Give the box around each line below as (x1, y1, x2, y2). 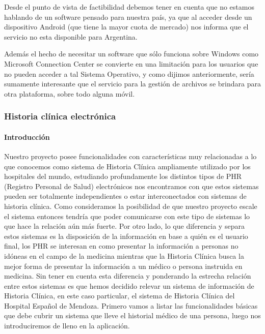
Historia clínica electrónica (4, 110, 116, 123)
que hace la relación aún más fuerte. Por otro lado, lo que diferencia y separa (4, 221, 245, 231)
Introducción (4, 131, 50, 142)
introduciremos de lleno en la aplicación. (4, 320, 130, 331)
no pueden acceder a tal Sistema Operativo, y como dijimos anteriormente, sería (4, 68, 254, 79)
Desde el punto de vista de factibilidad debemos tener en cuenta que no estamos (4, 2, 254, 12)
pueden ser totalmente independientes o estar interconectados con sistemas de (4, 191, 247, 201)
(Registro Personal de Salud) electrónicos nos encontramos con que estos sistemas (4, 180, 259, 191)
